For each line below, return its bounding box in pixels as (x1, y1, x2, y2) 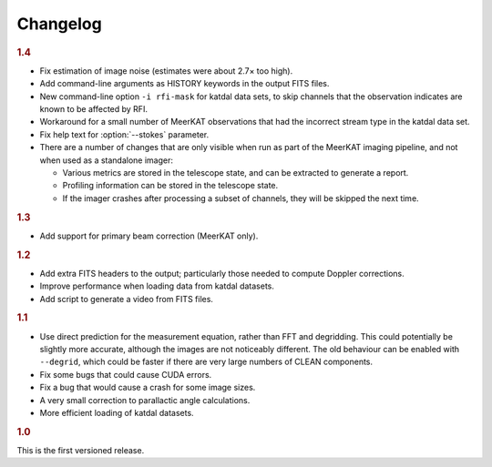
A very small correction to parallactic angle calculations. (39, 394, 251, 405)
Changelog (16, 14, 102, 34)
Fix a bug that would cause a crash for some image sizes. (39, 382, 256, 393)
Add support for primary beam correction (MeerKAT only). (39, 230, 259, 241)
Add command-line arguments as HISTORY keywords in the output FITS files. (39, 78, 330, 89)
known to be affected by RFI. (39, 103, 148, 114)
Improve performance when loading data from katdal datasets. (39, 280, 275, 291)
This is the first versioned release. (16, 445, 145, 456)
